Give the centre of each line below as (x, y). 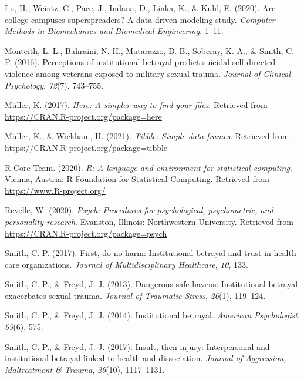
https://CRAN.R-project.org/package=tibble (86, 147)
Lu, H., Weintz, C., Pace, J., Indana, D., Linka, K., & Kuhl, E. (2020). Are (140, 8)
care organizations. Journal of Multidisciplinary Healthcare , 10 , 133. (126, 264)
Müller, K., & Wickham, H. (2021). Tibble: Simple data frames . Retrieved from (147, 136)
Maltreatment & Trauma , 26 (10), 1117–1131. (85, 369)
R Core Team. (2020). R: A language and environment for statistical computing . (148, 167)
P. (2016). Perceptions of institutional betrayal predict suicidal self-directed (140, 62)
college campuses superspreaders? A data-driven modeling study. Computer (140, 19)
